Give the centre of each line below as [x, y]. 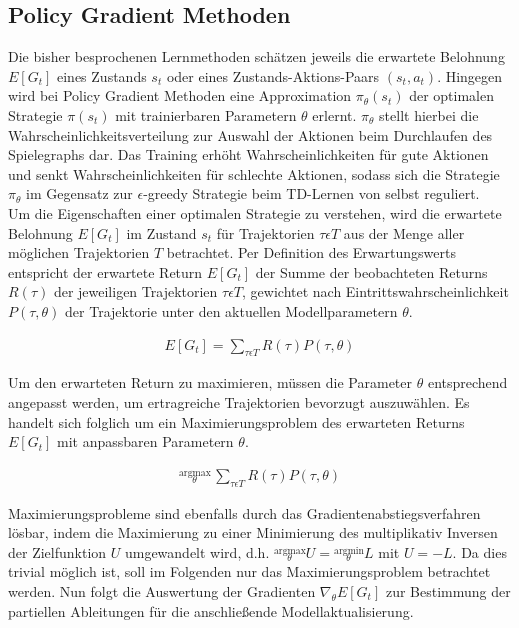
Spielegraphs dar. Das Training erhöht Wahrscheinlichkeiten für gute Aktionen [248, 154]
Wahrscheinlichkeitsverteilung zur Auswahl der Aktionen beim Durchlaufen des [250, 134]
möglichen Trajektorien [79, 252]
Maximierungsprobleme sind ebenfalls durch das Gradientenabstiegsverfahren [244, 512]
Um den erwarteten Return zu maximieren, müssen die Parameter [210, 382]
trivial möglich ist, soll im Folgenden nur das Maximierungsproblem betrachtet [249, 571]
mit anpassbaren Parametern [145, 441]
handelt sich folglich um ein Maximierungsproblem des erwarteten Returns [236, 421]
